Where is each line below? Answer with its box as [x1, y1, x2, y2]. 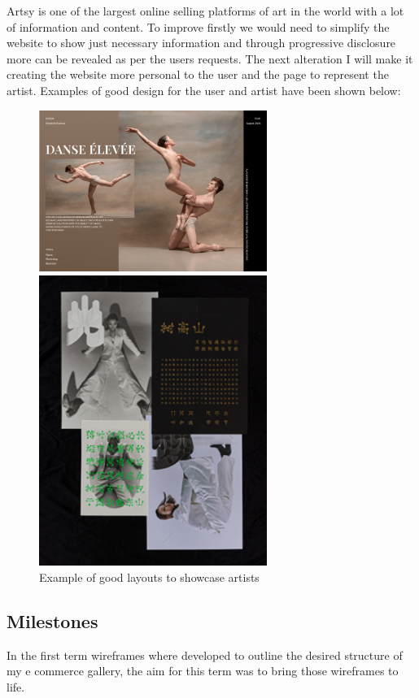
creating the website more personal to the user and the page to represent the [7, 66, 389, 83]
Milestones [7, 608, 98, 633]
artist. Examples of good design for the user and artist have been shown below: [7, 81, 401, 98]
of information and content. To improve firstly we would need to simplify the [7, 18, 390, 35]
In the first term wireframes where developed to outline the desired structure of [7, 646, 403, 663]
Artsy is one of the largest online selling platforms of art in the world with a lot [7, 2, 404, 19]
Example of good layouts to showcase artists [39, 568, 260, 585]
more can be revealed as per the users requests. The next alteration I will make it [7, 50, 413, 67]
